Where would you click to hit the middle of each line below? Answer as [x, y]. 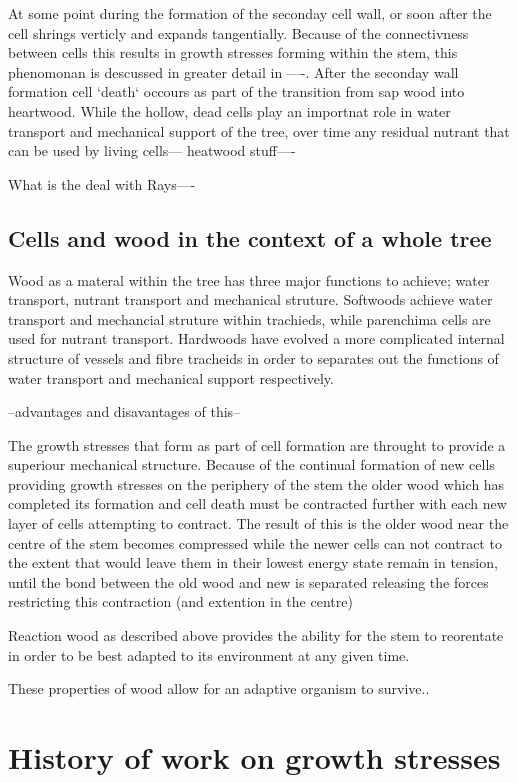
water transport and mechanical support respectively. [171, 377]
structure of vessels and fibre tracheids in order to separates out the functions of [253, 357]
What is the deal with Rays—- [102, 183]
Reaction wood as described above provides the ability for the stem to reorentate [256, 635]
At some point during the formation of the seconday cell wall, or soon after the [250, 13]
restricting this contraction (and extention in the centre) [180, 601]
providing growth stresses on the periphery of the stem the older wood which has [256, 483]
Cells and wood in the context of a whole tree [250, 237]
